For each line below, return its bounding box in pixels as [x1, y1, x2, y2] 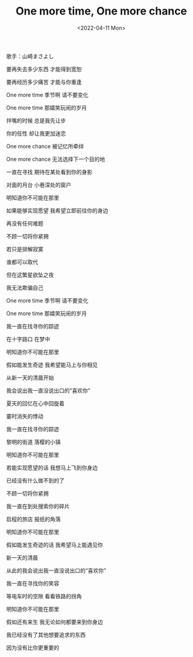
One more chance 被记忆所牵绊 [6, 142, 84, 149]
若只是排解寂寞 [6, 245, 43, 252]
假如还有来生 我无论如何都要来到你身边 [6, 618, 103, 626]
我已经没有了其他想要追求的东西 [6, 631, 86, 638]
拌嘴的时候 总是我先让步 [6, 117, 66, 124]
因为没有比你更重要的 [6, 644, 59, 651]
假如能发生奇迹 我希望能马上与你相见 [6, 361, 98, 368]
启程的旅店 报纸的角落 [6, 515, 61, 523]
